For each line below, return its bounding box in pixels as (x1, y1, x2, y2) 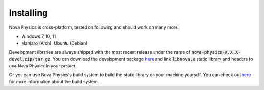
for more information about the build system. (9, 79, 99, 85)
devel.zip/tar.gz (9, 56, 51, 62)
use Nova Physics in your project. (9, 63, 77, 68)
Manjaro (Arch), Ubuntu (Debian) (21, 40, 88, 46)
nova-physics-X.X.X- (191, 49, 241, 55)
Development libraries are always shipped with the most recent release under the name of (9, 49, 191, 55)
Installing (9, 7, 48, 18)
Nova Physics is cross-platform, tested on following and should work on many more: (9, 24, 179, 30)
